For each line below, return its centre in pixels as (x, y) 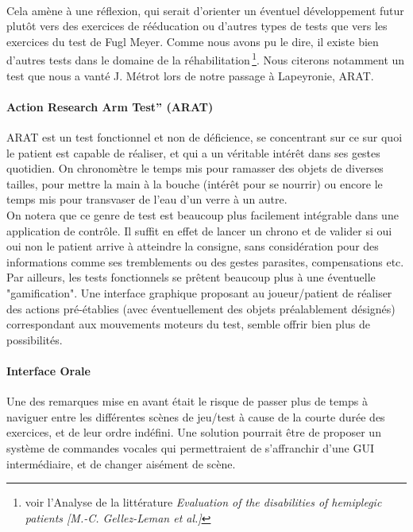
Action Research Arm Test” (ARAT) (110, 106)
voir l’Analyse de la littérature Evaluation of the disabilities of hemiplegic (203, 502)
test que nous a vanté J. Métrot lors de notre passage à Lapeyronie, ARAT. (190, 75)
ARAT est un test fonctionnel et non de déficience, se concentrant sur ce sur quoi (205, 137)
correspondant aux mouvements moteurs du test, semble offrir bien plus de (188, 324)
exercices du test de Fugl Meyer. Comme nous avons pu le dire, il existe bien (193, 41)
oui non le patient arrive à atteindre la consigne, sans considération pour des (193, 246)
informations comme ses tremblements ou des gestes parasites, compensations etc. (205, 261)
